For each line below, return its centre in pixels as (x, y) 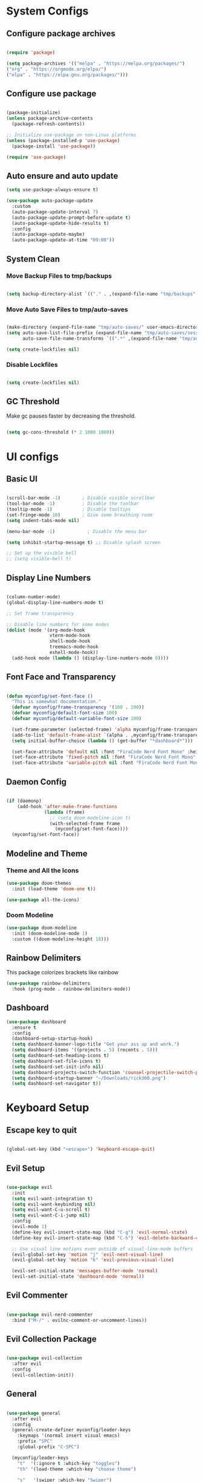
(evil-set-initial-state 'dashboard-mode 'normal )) (78, 1277)
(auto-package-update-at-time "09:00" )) (63, 240)
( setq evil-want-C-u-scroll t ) (51, 1210)
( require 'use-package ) (36, 157)
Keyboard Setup (48, 1108)
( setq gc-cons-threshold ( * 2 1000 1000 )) (60, 432)
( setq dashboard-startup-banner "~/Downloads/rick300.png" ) (89, 1078)
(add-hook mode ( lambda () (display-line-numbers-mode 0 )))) (90, 658)
